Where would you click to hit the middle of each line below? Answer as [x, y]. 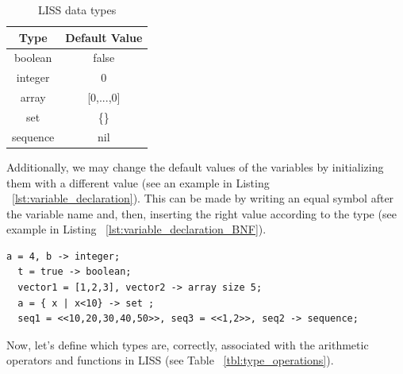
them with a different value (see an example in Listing [138, 182]
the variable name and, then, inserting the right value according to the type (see [201, 213]
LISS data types [77, 10]
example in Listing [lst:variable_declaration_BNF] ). [136, 229]
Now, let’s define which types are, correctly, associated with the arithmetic [188, 344]
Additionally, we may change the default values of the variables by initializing [195, 166]
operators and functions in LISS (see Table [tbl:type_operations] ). [170, 360]
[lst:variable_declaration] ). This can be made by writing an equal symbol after [203, 198]
